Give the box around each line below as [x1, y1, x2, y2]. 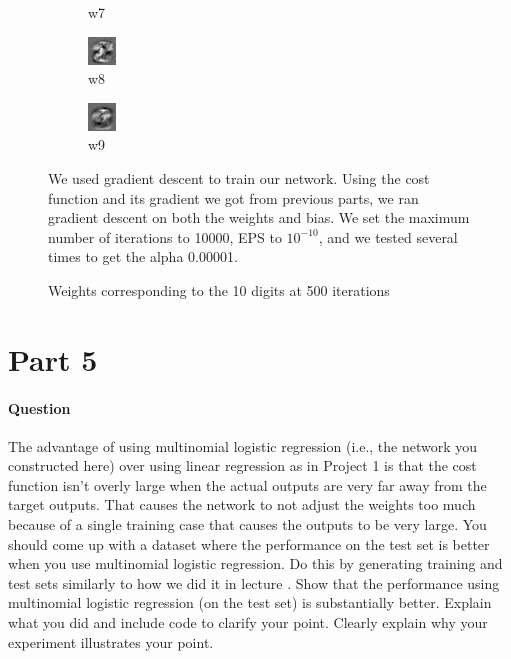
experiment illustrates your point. [8, 631, 214, 652]
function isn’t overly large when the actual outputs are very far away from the [8, 474, 487, 495]
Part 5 [8, 338, 98, 379]
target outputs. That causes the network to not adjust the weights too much [8, 494, 476, 515]
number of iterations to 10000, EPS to [48, 226, 282, 247]
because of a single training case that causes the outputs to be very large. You [8, 514, 487, 535]
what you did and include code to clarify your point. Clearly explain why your [8, 612, 488, 633]
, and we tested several [318, 226, 458, 247]
